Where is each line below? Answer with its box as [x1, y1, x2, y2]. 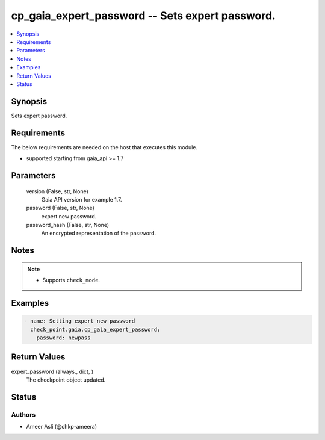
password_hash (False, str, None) [26, 222, 110, 229]
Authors [11, 410, 36, 418]
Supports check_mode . [42, 277, 101, 284]
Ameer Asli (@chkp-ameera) [26, 423, 97, 430]
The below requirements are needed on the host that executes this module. [11, 143, 198, 150]
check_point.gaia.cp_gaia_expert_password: [30, 326, 161, 333]
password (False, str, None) [26, 205, 94, 212]
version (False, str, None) [26, 187, 88, 195]
